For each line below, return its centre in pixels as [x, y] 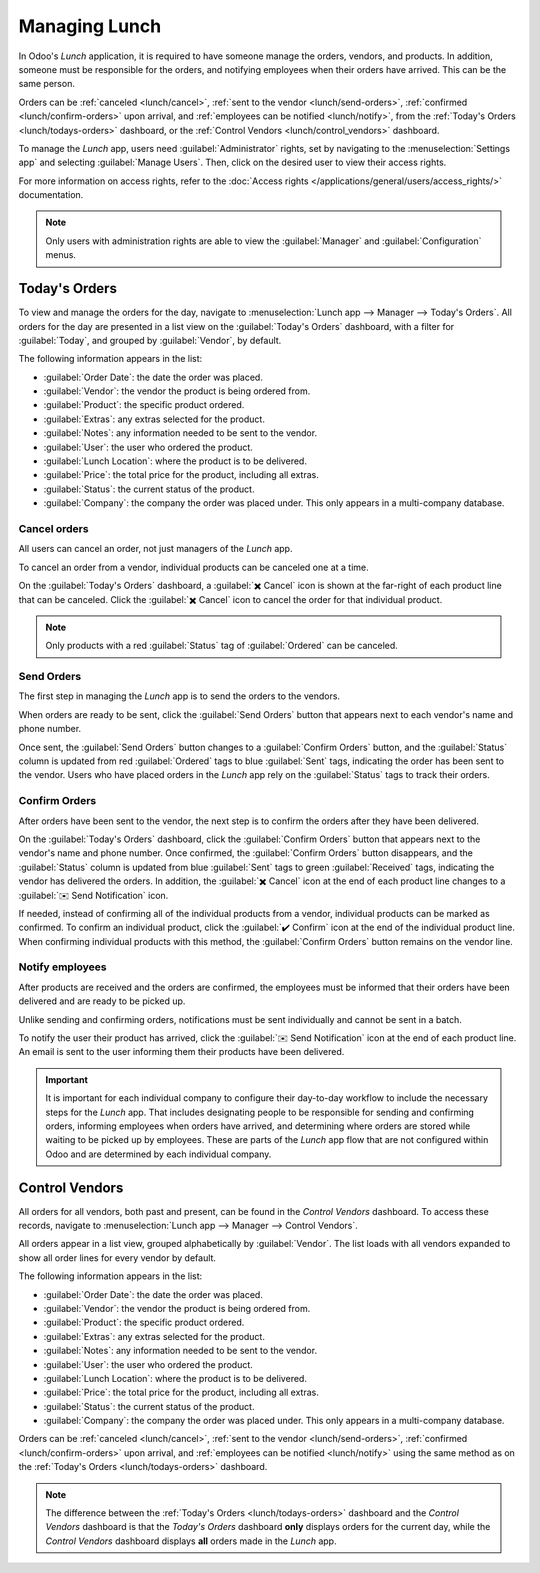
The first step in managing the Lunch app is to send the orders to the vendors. [179, 696]
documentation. [51, 195]
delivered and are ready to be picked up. [102, 1001]
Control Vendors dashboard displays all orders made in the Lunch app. [191, 1541]
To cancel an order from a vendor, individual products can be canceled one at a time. [193, 567]
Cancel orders [53, 528]
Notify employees [62, 967]
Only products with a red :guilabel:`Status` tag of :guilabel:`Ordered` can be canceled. [222, 646]
